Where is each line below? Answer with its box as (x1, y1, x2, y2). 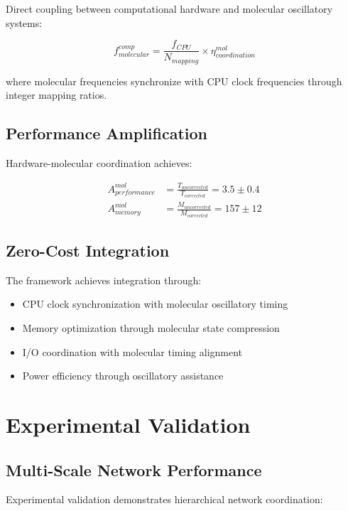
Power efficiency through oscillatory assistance (22, 368, 224, 383)
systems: (6, 15, 43, 30)
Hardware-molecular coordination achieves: (6, 156, 192, 171)
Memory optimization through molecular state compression (22, 320, 280, 335)
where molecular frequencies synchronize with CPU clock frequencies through (6, 73, 342, 88)
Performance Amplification (6, 122, 208, 144)
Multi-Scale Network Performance (6, 458, 262, 480)
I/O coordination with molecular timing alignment (22, 344, 243, 359)
